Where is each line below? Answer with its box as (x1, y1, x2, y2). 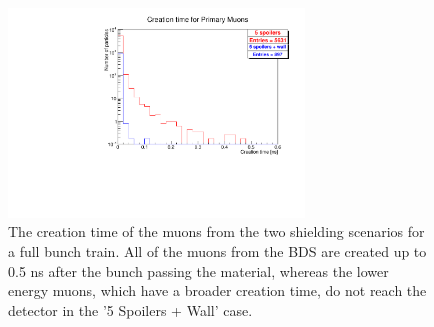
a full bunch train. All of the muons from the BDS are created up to (8, 240, 427, 261)
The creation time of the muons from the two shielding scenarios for (8, 221, 425, 242)
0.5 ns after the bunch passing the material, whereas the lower (8, 260, 389, 281)
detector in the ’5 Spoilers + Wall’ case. (8, 299, 253, 320)
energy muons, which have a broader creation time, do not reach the (8, 280, 427, 301)
